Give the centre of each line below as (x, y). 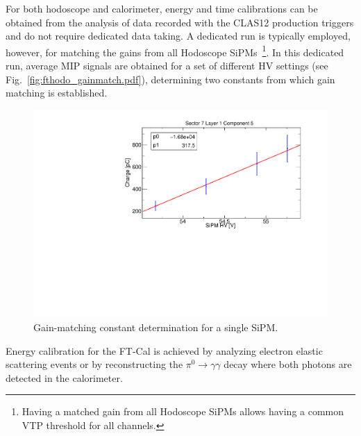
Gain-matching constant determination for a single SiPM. (156, 327)
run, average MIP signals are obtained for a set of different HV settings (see (167, 66)
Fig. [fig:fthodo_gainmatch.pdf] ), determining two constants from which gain (170, 79)
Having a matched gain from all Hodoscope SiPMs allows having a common (183, 411)
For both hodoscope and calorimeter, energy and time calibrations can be (162, 8)
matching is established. (57, 93)
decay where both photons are (288, 364)
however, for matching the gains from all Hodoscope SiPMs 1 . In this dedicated (175, 51)
